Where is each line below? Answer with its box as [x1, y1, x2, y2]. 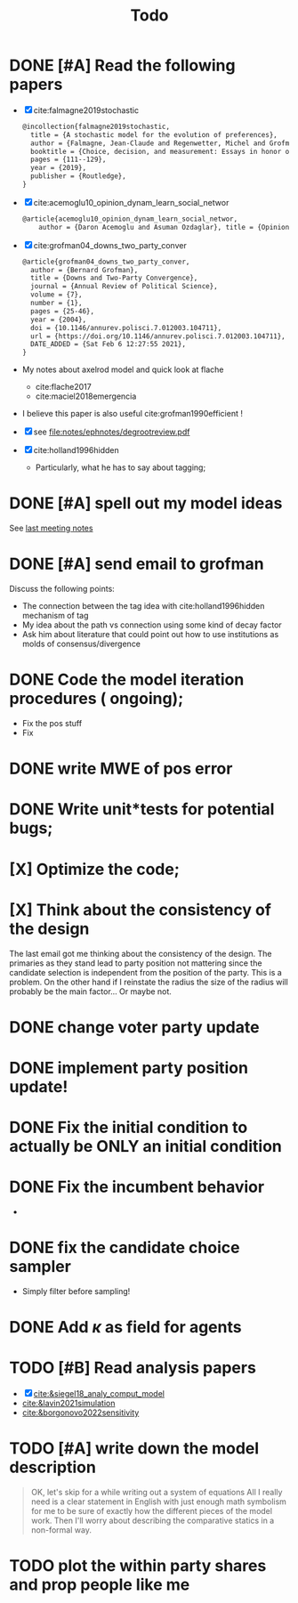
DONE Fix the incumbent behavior [9, 1177, 265, 1197]
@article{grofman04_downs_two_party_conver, [21, 257, 190, 266]
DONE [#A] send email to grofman [9, 554, 264, 574]
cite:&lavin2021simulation [21, 1398, 116, 1409]
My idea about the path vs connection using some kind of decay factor [21, 619, 282, 630]
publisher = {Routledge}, [30, 172, 126, 181]
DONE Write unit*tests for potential [9, 799, 275, 820]
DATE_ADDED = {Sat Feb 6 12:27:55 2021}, [30, 340, 187, 349]
